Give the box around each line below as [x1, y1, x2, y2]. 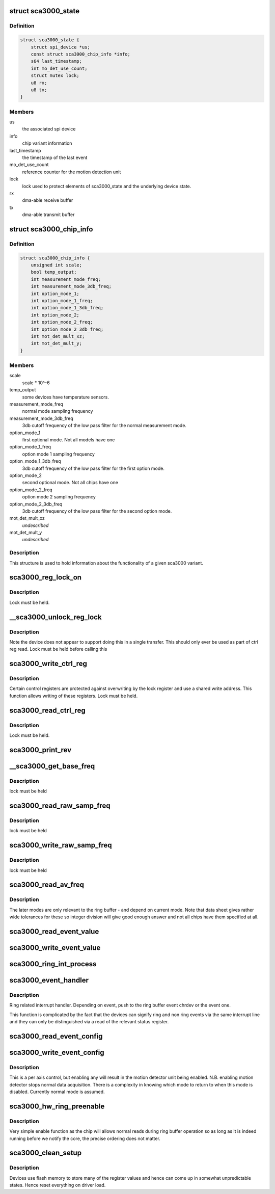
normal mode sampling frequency [22, 408, 93, 414]
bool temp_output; [31, 269, 77, 275]
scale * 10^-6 [22, 380, 50, 386]
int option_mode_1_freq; [31, 298, 93, 304]
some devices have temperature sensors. [22, 394, 109, 400]
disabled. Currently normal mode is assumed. [9, 1089, 105, 1095]
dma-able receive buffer [22, 197, 73, 203]
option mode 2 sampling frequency [22, 494, 96, 500]
